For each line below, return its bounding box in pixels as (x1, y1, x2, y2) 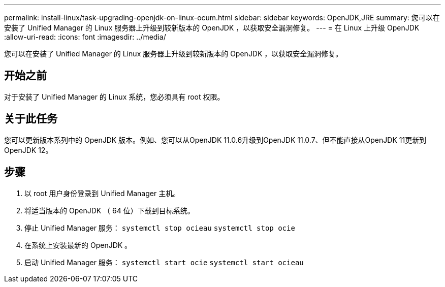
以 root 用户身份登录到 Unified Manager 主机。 (24, 188, 180, 198)
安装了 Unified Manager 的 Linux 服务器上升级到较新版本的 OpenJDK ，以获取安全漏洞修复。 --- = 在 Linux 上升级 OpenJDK (4, 23, 420, 32)
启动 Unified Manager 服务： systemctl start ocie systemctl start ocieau (24, 258, 304, 267)
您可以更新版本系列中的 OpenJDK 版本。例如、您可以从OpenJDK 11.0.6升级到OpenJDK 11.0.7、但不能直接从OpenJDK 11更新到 (4, 135, 427, 144)
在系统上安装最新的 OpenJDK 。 (24, 240, 132, 249)
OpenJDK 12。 (4, 145, 53, 154)
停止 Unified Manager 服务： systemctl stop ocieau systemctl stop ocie (24, 223, 295, 232)
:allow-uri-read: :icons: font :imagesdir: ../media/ (4, 33, 166, 41)
